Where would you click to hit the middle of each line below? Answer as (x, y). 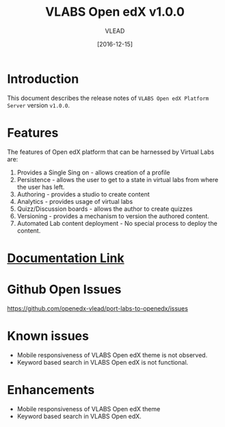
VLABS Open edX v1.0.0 (115, 12)
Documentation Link (66, 258)
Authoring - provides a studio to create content (83, 194)
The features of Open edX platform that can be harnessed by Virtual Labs (111, 152)
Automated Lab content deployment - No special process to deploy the (117, 223)
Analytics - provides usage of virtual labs (75, 201)
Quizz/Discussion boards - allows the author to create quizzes (105, 209)
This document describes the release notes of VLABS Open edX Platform (108, 98)
